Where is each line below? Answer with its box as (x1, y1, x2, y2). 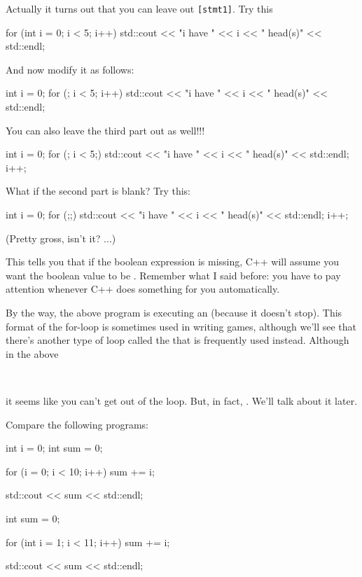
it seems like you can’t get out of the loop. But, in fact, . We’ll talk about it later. (6, 393, 358, 408)
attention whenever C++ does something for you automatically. (6, 281, 280, 296)
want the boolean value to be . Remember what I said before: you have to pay (6, 267, 341, 282)
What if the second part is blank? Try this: (6, 183, 190, 198)
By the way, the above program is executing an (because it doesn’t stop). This (6, 305, 342, 319)
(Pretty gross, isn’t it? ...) (6, 230, 116, 245)
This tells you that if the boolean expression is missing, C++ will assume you (6, 254, 339, 269)
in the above (6, 346, 59, 361)
